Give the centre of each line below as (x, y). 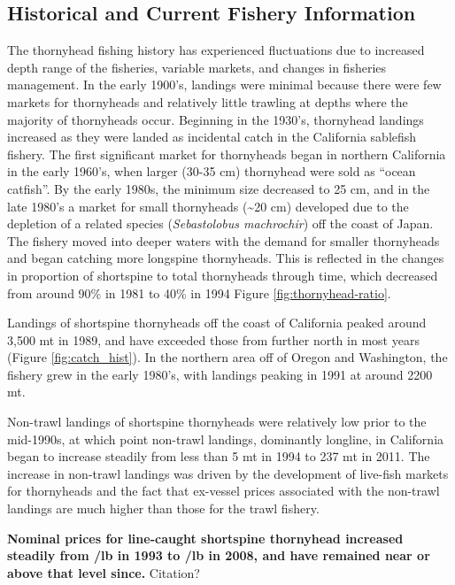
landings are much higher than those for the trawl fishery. (163, 508)
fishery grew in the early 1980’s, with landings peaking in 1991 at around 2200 (220, 374)
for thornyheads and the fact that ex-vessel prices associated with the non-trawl (224, 491)
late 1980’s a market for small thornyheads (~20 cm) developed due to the (208, 206)
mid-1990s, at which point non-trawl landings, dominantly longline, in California (226, 439)
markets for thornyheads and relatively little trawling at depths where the (208, 101)
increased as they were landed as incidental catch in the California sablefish (212, 137)
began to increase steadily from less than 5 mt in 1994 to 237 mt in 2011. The (219, 456)
